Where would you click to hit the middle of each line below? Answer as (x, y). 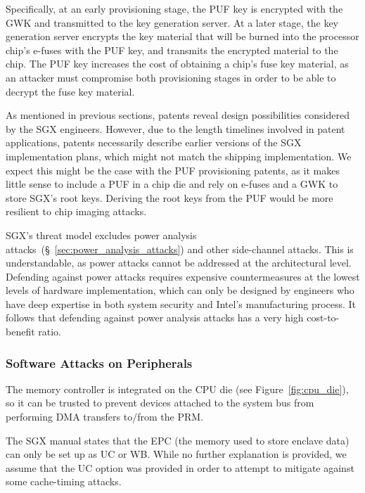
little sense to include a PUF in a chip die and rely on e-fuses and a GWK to (172, 184)
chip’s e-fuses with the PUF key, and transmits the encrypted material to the (172, 50)
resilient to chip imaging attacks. (76, 211)
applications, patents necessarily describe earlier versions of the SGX (154, 142)
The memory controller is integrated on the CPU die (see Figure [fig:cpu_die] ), (177, 389)
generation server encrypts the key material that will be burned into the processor (182, 36)
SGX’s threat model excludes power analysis (101, 235)
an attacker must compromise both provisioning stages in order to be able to (171, 77)
